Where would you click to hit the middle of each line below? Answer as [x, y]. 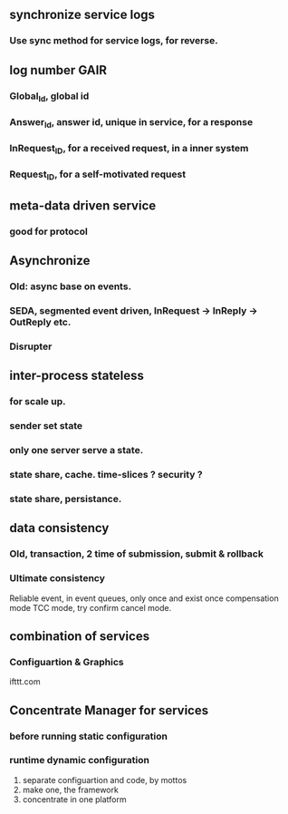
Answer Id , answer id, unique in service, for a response [131, 123]
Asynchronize [50, 261]
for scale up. [38, 402]
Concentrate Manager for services [109, 710]
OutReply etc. [40, 322]
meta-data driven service [83, 205]
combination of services [80, 636]
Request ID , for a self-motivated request [98, 175]
